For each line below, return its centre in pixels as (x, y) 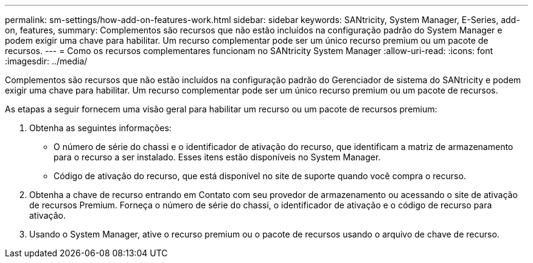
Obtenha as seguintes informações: (100, 128)
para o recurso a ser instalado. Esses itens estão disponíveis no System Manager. (217, 157)
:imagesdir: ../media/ (46, 61)
